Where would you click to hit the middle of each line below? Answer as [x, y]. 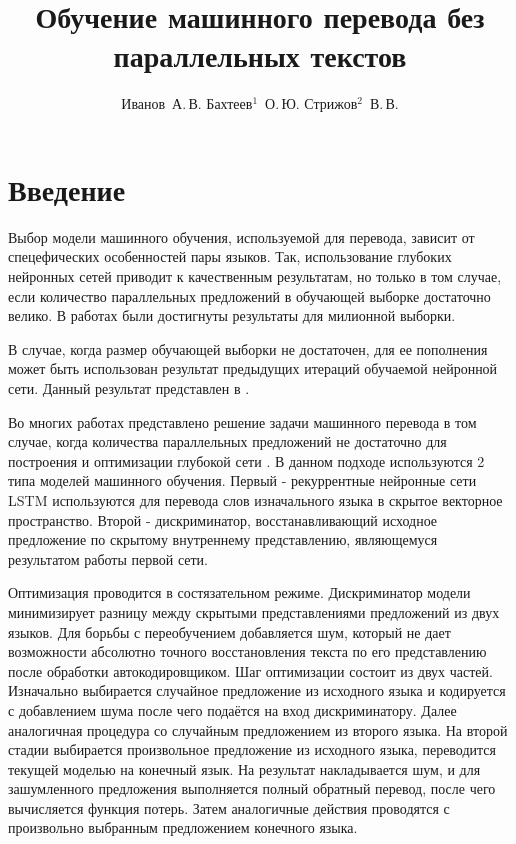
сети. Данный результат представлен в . [129, 388]
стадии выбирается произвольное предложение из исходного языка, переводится [252, 749]
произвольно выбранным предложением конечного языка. [183, 827]
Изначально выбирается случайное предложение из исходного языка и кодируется [257, 690]
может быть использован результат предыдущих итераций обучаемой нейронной [253, 368]
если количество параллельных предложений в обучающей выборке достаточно [249, 295]
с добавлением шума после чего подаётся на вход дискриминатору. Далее [232, 709]
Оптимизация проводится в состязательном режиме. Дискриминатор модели [239, 592]
